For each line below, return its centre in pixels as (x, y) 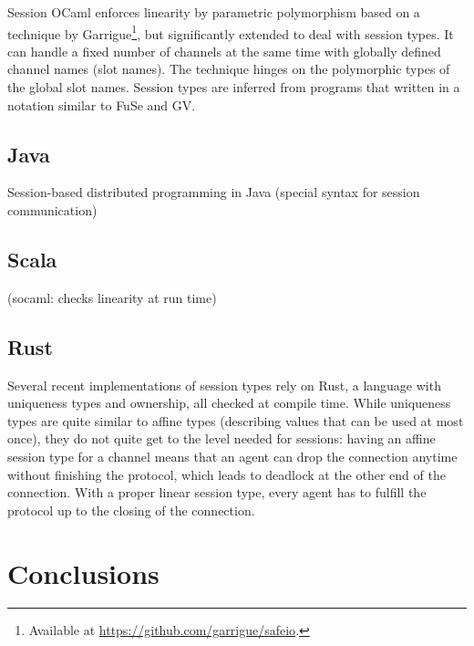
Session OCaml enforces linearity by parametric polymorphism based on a (214, 12)
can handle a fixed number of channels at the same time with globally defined (224, 51)
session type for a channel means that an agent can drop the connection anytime (232, 456)
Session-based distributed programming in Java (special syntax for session (214, 192)
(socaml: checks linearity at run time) (112, 297)
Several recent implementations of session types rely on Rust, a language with (224, 385)
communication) (52, 210)
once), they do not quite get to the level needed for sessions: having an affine (222, 438)
